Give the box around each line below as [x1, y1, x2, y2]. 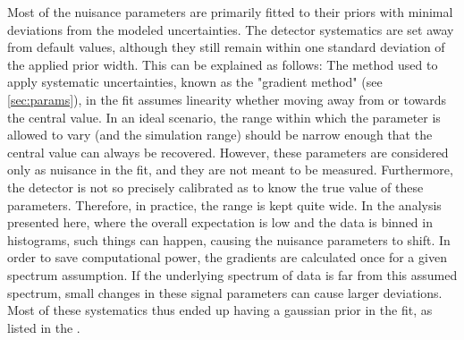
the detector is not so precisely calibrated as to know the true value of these [7, 177, 424, 196]
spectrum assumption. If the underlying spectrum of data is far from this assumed [7, 265, 458, 284]
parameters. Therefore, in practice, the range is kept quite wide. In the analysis [7, 195, 442, 214]
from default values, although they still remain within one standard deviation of [7, 38, 445, 56]
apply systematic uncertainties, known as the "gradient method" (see [7, 72, 383, 91]
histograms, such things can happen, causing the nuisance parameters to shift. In [7, 230, 451, 249]
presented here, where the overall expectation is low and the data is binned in [7, 213, 433, 232]
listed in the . [7, 318, 80, 336]
